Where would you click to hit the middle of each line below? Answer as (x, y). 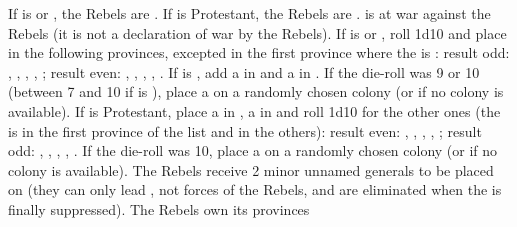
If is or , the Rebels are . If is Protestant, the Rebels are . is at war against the (249, 13)
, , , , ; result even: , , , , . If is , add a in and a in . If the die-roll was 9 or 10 (244, 71)
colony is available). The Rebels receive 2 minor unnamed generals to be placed (251, 169)
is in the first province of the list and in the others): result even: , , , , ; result (245, 130)
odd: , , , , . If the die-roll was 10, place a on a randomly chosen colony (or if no (253, 150)
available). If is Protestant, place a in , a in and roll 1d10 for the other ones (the (254, 110)
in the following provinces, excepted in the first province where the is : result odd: (259, 52)
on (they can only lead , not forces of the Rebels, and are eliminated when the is (255, 189)
